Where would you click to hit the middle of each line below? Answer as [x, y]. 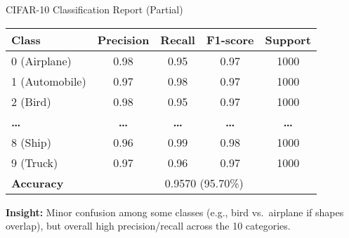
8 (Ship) [31, 142]
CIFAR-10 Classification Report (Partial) [94, 9]
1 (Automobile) [49, 81]
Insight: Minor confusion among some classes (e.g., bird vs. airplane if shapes [175, 212]
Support [288, 39]
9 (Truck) [35, 162]
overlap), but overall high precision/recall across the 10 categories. [148, 226]
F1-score [230, 39]
